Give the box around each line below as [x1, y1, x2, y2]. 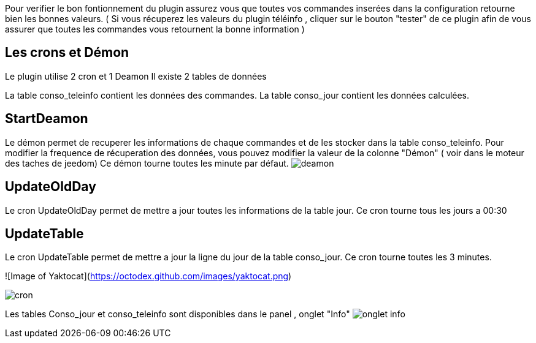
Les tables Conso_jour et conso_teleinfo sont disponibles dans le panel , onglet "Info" [5, 309, 350, 320]
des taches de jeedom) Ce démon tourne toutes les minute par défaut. [5, 157, 289, 168]
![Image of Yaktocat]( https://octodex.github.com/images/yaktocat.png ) [5, 271, 292, 282]
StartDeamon [5, 111, 88, 127]
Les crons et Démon [5, 45, 129, 61]
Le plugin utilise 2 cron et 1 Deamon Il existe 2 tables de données [5, 70, 267, 81]
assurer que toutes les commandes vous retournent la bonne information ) [5, 24, 305, 34]
